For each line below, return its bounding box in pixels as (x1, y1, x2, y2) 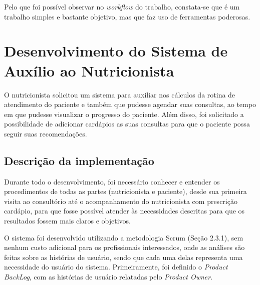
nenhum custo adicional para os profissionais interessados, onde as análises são (4, 242, 245, 252)
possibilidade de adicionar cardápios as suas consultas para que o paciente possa (4, 118, 250, 129)
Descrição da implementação (4, 152, 154, 168)
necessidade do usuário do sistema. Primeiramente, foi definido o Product (4, 261, 228, 272)
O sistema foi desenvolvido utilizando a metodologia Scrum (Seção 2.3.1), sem (4, 232, 243, 242)
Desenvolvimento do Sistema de (4, 40, 228, 61)
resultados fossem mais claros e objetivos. (4, 215, 131, 226)
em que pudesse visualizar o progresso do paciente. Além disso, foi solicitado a (4, 108, 244, 119)
